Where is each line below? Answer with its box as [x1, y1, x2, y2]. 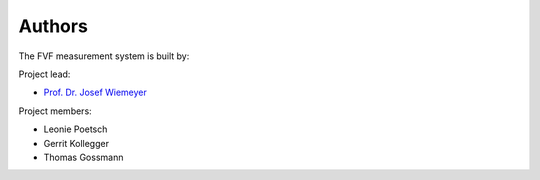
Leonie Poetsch [43, 123, 108, 135]
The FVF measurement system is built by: [18, 50, 190, 62]
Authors [18, 15, 89, 37]
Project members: [18, 105, 92, 117]
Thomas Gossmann [43, 151, 124, 163]
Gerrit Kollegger [43, 137, 110, 149]
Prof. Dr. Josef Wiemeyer [43, 86, 147, 99]
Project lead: [18, 68, 71, 80]
